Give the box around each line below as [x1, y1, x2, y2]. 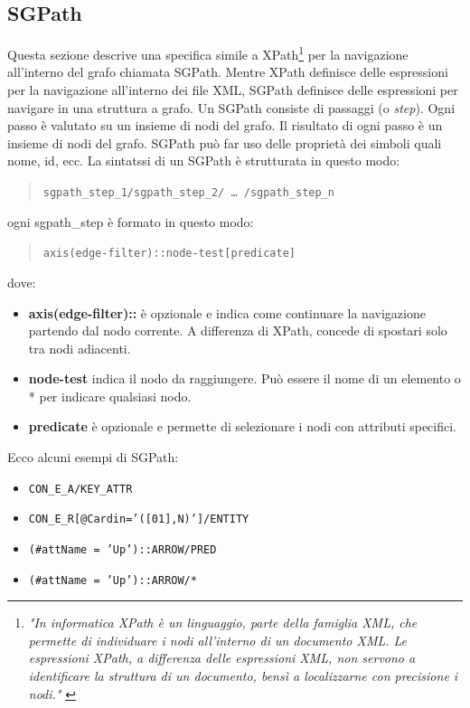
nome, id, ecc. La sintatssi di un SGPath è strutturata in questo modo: [7, 151, 400, 170]
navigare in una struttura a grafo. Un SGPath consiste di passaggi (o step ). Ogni [7, 98, 456, 117]
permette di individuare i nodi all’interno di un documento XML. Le [28, 630, 408, 649]
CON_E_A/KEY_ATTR [28, 482, 133, 496]
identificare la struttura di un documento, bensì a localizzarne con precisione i [28, 666, 458, 685]
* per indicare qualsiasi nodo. [28, 386, 192, 405]
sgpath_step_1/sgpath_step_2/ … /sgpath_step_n [42, 186, 334, 200]
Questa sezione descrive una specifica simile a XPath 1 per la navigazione [7, 42, 409, 63]
